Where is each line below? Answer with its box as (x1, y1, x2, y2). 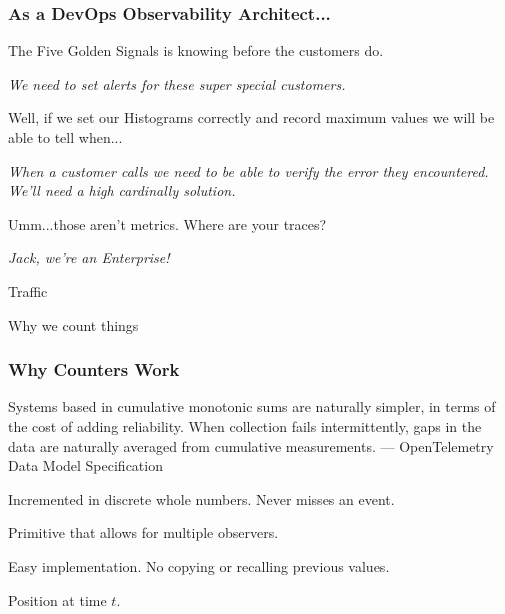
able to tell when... (8, 127, 123, 147)
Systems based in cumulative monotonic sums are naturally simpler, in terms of (8, 396, 496, 417)
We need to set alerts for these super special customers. (8, 73, 346, 94)
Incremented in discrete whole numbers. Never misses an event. (8, 488, 395, 509)
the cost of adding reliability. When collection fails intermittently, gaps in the (8, 415, 482, 436)
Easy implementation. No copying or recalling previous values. (8, 555, 390, 576)
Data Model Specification (8, 455, 163, 476)
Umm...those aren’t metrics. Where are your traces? (8, 213, 327, 234)
